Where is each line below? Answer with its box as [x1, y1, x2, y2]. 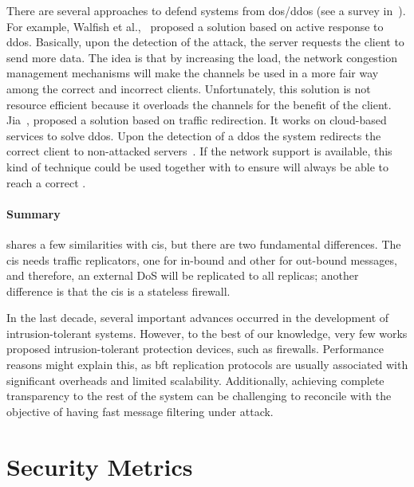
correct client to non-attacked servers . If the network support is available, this [6, 143, 392, 159]
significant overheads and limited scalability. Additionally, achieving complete [6, 371, 384, 388]
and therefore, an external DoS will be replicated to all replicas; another [6, 267, 359, 284]
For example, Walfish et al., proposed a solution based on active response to [6, 18, 384, 34]
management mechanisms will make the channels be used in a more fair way [6, 65, 379, 81]
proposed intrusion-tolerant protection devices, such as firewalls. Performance [6, 340, 384, 357]
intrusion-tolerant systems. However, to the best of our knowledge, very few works [6, 324, 408, 341]
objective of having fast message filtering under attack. [6, 403, 274, 419]
